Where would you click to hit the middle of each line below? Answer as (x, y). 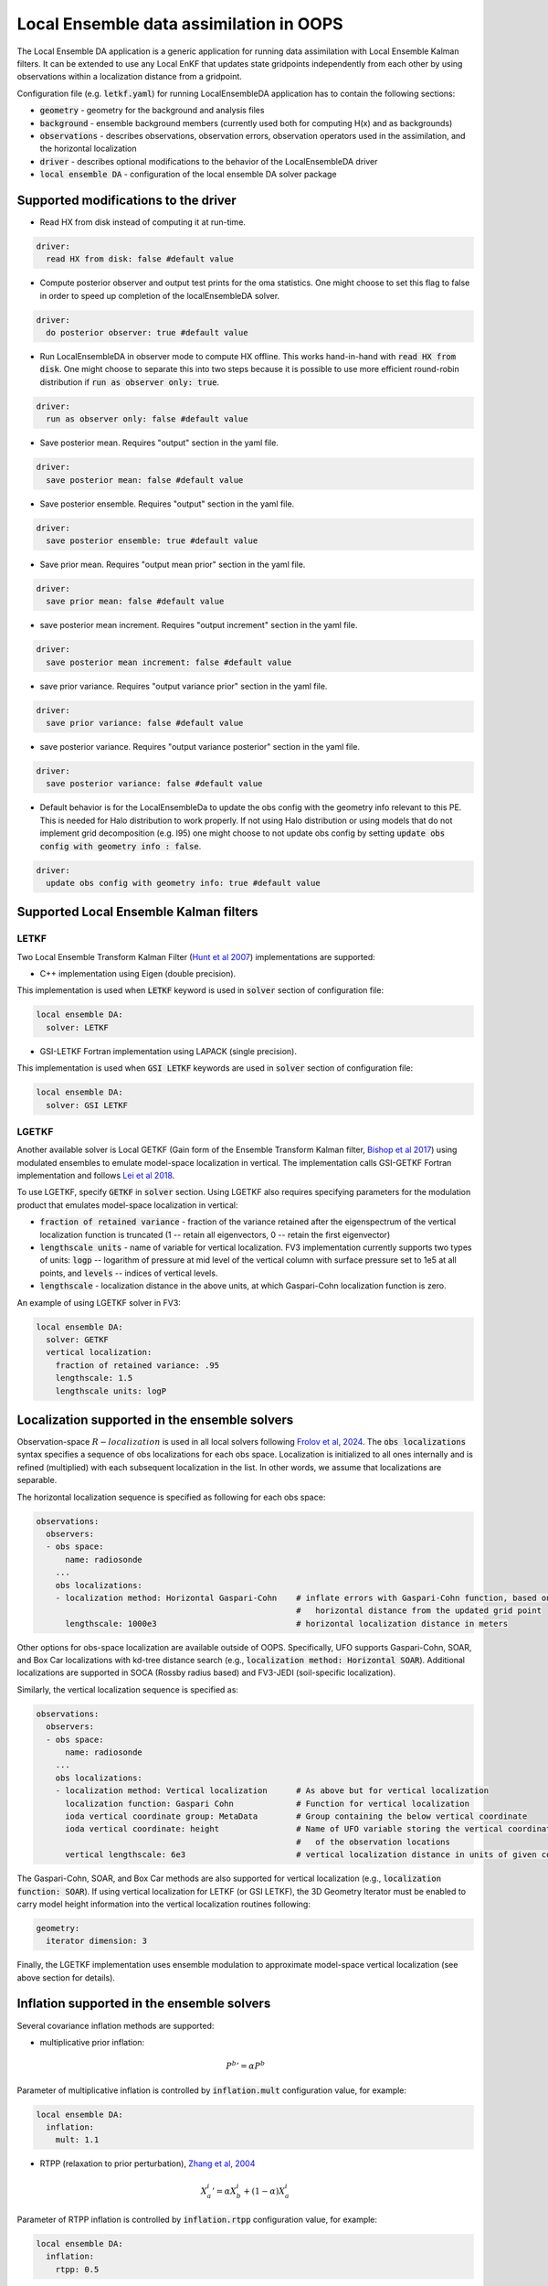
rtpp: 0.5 (77, 2269)
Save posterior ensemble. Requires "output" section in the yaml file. (167, 504)
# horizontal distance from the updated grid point (419, 1611)
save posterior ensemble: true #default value (152, 540)
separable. (37, 1480)
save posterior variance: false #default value (154, 784)
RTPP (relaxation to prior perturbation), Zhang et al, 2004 (148, 2163)
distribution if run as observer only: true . (129, 382)
